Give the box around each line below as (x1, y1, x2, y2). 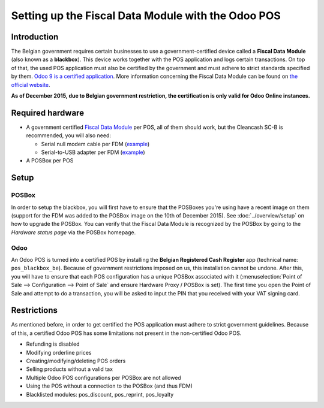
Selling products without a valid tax (26, 365, 113, 373)
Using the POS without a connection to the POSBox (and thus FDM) (26, 382, 193, 389)
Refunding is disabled (26, 340, 80, 347)
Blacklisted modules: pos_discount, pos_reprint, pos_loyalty (26, 391, 174, 398)
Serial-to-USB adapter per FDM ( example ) (41, 149, 145, 156)
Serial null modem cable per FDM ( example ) (41, 140, 150, 147)
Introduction (11, 32, 59, 42)
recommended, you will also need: (26, 132, 111, 139)
